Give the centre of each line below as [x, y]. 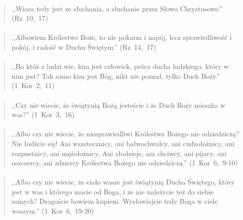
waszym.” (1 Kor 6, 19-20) [53, 211]
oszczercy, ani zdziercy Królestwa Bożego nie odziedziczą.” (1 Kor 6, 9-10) [125, 163]
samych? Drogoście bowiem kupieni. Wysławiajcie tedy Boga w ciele [115, 201]
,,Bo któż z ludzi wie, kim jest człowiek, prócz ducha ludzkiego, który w [120, 66]
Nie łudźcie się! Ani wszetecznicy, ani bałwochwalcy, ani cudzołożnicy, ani [123, 143]
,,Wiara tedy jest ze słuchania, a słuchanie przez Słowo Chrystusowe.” [117, 8]
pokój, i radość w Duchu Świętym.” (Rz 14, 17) [84, 47]
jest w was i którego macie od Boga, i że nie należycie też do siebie [113, 191]
